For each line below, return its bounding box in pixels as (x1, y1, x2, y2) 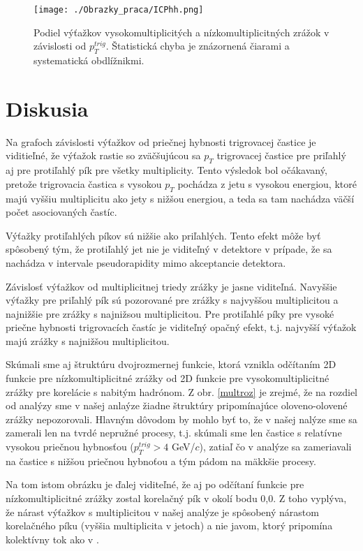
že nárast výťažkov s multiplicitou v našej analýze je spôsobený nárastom (6, 504, 319, 519)
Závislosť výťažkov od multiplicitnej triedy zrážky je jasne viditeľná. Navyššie (6, 279, 337, 293)
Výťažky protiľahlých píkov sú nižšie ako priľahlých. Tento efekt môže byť (6, 228, 321, 242)
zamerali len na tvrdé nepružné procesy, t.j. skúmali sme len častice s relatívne (6, 425, 342, 440)
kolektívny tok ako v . (6, 531, 99, 546)
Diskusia (6, 94, 89, 122)
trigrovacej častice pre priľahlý (216, 148, 346, 163)
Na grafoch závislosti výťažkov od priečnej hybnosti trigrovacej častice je (6, 134, 316, 149)
